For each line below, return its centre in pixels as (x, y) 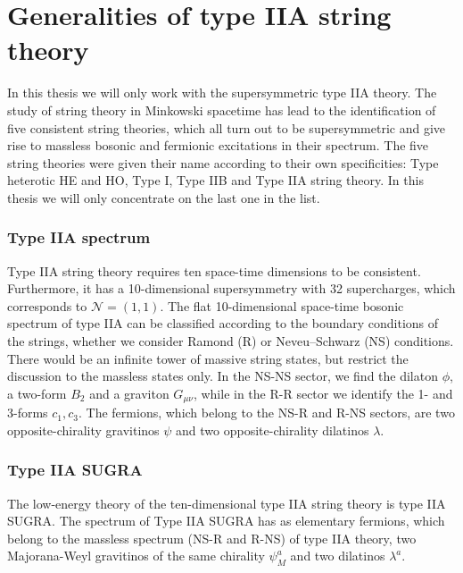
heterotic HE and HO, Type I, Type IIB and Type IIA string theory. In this (215, 180)
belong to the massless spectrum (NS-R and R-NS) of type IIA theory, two (212, 538)
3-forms (28, 413)
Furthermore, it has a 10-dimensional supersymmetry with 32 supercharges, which (231, 288)
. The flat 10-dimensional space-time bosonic (282, 305)
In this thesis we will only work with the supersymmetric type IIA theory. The (222, 93)
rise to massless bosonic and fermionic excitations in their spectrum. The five (218, 145)
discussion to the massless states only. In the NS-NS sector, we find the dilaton (223, 376)
